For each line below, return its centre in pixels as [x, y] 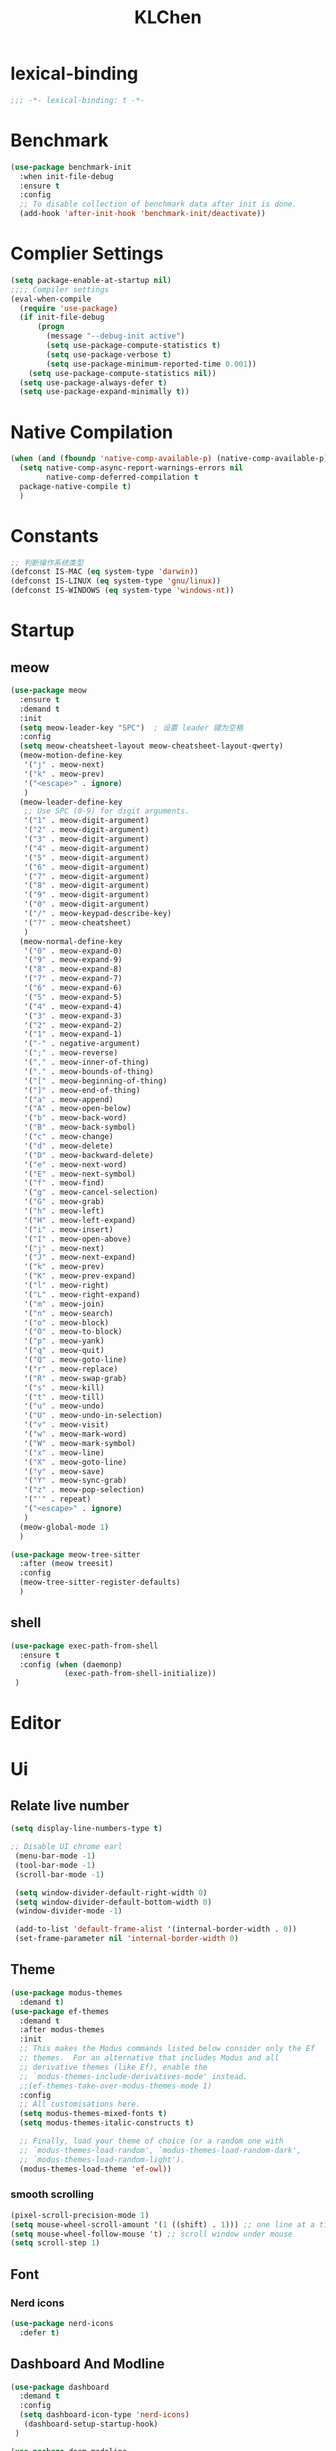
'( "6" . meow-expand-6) [73, 988]
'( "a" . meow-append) [68, 1099]
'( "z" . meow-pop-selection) [84, 1490]
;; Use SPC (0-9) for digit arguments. [106, 811]
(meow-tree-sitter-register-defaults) [100, 1582]
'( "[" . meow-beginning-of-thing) [95, 1081]
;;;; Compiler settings [60, 289]
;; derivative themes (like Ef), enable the [113, 2067]
